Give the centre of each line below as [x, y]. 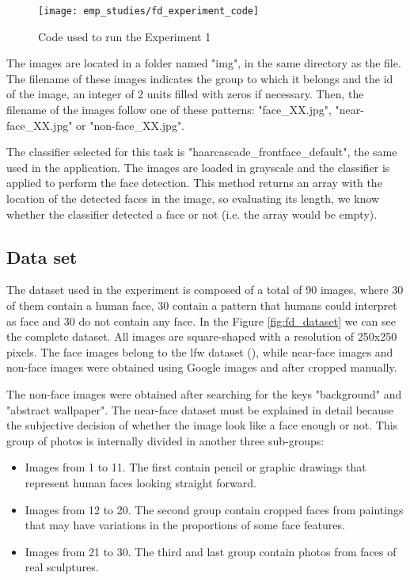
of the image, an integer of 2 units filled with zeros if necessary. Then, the [185, 94]
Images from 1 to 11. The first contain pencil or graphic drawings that [196, 467]
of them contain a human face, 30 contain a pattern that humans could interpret [202, 305]
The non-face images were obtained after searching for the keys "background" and [204, 393]
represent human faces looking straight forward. [140, 482]
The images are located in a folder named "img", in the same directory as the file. [204, 63]
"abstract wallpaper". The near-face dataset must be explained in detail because [200, 409]
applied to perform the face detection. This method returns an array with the [194, 183]
